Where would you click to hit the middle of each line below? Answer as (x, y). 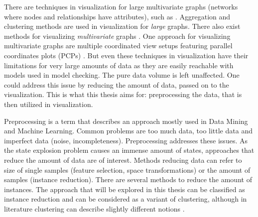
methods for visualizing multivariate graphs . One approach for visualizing (117, 36)
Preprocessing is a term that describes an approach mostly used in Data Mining (126, 121)
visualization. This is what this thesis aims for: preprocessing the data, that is (123, 94)
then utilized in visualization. (49, 104)
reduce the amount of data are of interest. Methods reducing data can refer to (123, 160)
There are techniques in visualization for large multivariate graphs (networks (121, 6)
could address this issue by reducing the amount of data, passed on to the (117, 84)
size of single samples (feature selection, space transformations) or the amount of (127, 169)
